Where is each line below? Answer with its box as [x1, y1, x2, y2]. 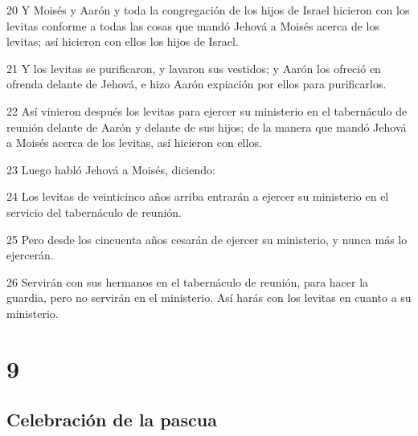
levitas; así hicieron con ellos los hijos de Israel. [6, 33, 239, 50]
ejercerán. [6, 247, 54, 263]
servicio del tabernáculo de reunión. [6, 203, 182, 220]
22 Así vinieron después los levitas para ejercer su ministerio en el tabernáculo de [6, 102, 408, 119]
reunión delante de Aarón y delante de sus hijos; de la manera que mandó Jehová [6, 118, 407, 135]
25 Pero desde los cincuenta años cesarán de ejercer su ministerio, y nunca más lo [6, 230, 408, 247]
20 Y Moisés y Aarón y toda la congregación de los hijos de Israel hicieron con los [6, 2, 410, 18]
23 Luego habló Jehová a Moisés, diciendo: [6, 161, 215, 177]
